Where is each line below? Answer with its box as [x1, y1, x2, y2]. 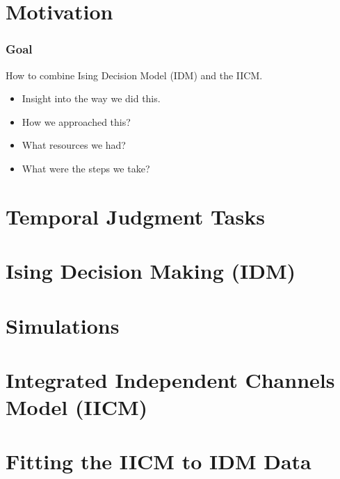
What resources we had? [22, 138, 126, 152]
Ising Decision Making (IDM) [6, 257, 296, 285]
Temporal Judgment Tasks [6, 202, 265, 230]
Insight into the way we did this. [22, 91, 161, 106]
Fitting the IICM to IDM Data [6, 447, 311, 476]
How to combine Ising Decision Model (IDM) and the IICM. [6, 67, 263, 82]
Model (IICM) [6, 393, 148, 421]
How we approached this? [22, 114, 131, 129]
